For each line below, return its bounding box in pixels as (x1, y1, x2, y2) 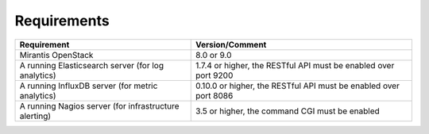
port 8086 (195, 90, 234, 101)
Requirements (14, 12, 110, 29)
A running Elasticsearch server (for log (19, 59, 164, 71)
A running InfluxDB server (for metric (19, 80, 158, 91)
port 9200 (195, 70, 234, 81)
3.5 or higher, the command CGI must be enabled (195, 105, 381, 117)
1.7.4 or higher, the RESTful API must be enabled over (195, 59, 395, 71)
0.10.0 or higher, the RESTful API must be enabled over (195, 80, 400, 91)
